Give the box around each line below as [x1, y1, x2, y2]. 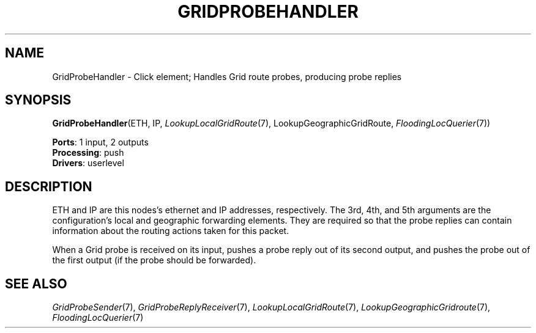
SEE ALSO [5, 276, 67, 291]
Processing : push [52, 147, 124, 158]
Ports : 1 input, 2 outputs [52, 137, 149, 148]
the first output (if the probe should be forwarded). [52, 255, 256, 266]
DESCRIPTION [5, 178, 92, 194]
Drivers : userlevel [52, 158, 124, 169]
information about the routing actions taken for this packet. [52, 225, 289, 236]
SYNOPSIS [5, 92, 72, 108]
